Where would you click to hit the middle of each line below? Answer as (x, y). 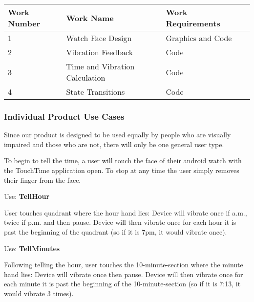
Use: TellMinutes (32, 248)
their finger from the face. (42, 180)
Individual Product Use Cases (64, 116)
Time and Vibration (100, 66)
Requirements (193, 23)
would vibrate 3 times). (39, 293)
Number (24, 23)
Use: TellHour (27, 196)
